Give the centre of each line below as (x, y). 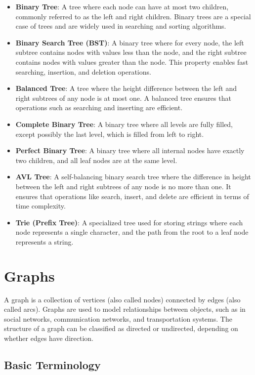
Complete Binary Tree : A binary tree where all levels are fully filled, (124, 124)
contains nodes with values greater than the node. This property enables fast (132, 62)
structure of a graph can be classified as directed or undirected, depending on (121, 328)
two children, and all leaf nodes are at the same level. (96, 160)
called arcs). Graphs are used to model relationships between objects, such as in (125, 309)
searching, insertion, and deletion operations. (83, 71)
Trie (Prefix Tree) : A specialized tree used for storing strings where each (129, 222)
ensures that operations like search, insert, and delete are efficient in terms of (132, 196)
